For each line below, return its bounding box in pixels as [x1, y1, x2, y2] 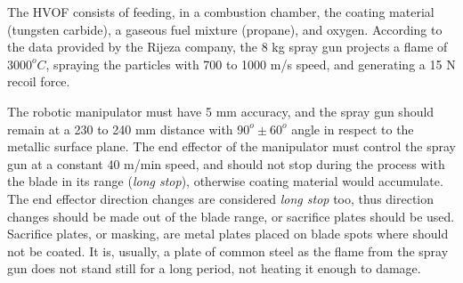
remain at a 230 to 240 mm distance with [7, 119, 233, 138]
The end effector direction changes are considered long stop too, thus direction [7, 189, 435, 207]
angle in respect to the [291, 119, 414, 138]
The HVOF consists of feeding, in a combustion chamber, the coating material [7, 3, 435, 20]
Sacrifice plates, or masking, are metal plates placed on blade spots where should [7, 224, 449, 243]
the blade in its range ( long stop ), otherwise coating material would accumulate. [7, 172, 443, 190]
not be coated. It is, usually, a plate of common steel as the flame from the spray [7, 241, 449, 260]
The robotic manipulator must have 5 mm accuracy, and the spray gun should [7, 101, 435, 120]
